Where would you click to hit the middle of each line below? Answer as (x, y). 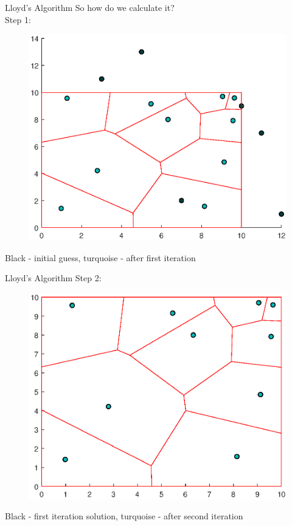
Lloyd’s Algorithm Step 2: (53, 278)
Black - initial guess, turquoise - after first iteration (100, 257)
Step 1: (18, 19)
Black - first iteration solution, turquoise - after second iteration (124, 516)
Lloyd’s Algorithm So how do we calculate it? (90, 7)
